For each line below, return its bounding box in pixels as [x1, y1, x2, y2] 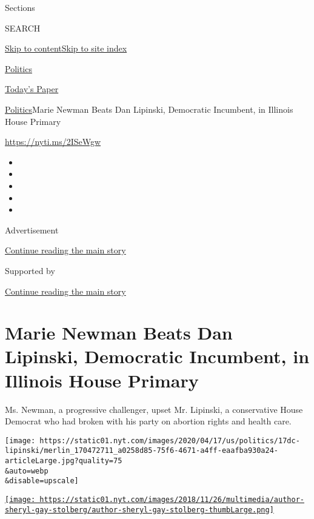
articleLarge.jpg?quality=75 [5, 457, 122, 466]
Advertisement [5, 223, 59, 236]
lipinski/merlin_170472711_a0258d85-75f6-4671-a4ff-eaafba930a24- [5, 446, 279, 455]
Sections [5, 1, 35, 13]
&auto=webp [5, 466, 48, 475]
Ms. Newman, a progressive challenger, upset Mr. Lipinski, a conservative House [5, 403, 303, 415]
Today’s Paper [5, 82, 59, 95]
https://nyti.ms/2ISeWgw [5, 135, 101, 148]
